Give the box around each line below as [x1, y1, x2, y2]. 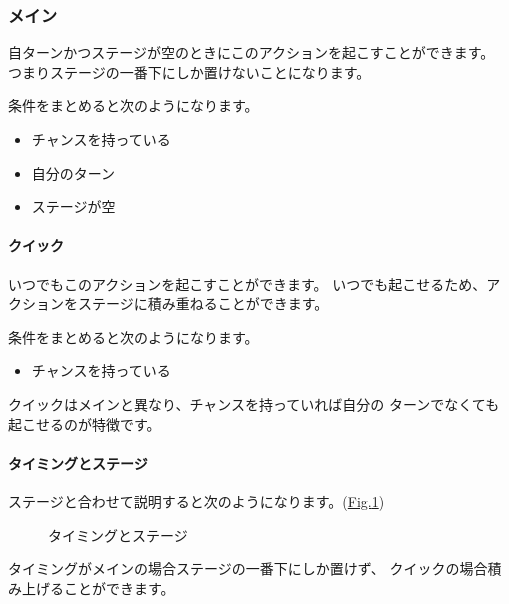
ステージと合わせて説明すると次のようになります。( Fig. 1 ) [8, 490, 385, 511]
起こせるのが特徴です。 [8, 413, 161, 434]
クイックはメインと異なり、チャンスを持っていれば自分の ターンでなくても [8, 393, 500, 414]
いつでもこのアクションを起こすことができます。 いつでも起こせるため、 [8, 273, 487, 294]
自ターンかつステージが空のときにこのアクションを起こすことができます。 [8, 42, 495, 63]
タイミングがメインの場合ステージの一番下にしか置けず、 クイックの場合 [8, 558, 488, 579]
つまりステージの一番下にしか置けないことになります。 [8, 61, 371, 82]
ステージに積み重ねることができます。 [77, 293, 329, 314]
